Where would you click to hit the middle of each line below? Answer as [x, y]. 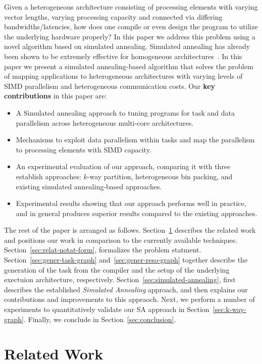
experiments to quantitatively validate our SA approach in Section [107, 309]
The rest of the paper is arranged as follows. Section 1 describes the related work [130, 230]
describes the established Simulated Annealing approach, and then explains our [126, 289]
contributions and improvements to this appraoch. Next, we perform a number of [129, 299]
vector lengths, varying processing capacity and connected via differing [113, 16]
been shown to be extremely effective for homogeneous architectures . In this [123, 56]
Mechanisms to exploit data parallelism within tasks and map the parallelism [135, 140]
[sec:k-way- [229, 309]
